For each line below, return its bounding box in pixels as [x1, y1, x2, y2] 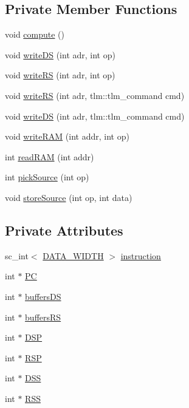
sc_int [5, 249, 29, 262]
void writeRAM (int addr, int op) [5, 130, 129, 143]
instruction [120, 249, 161, 262]
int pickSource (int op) [5, 171, 89, 183]
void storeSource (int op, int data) [5, 191, 132, 203]
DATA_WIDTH [43, 249, 104, 262]
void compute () [5, 28, 65, 41]
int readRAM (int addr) [5, 150, 94, 163]
